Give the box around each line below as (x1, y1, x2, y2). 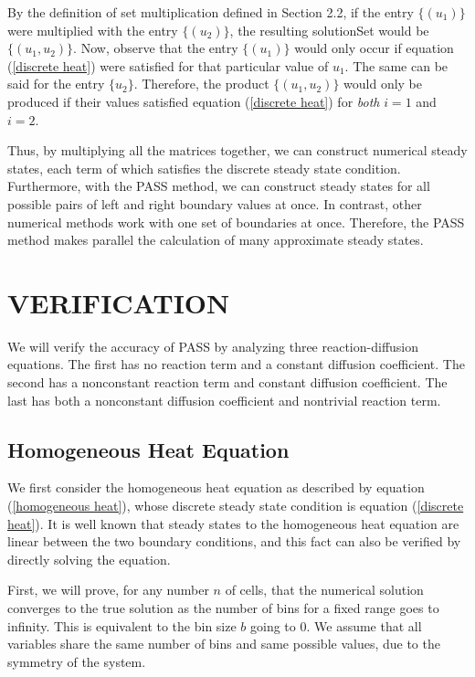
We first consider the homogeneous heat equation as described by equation (7, 478, 425, 497)
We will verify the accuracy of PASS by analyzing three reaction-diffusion (7, 336, 419, 355)
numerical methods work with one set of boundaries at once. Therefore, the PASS (7, 212, 465, 231)
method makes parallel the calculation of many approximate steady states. (7, 230, 424, 249)
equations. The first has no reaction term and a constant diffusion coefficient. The (7, 354, 465, 374)
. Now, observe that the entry (73, 38, 238, 58)
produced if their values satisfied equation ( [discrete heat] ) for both (7, 91, 380, 111)
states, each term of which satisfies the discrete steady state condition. (7, 158, 401, 177)
